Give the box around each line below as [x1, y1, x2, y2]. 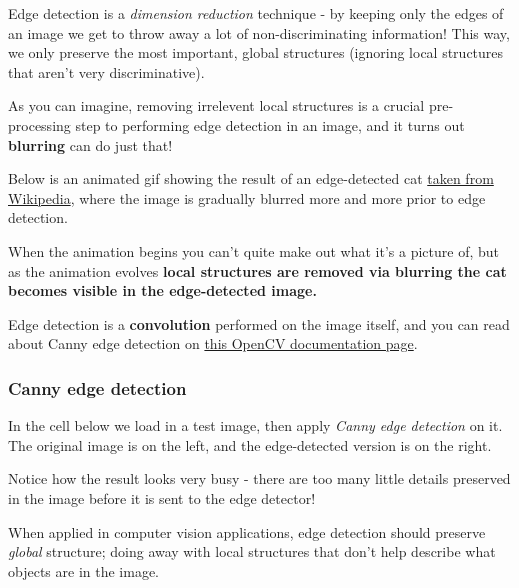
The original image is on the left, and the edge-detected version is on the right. [8, 434, 492, 455]
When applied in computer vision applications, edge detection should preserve [8, 521, 486, 542]
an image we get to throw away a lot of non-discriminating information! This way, [8, 22, 510, 43]
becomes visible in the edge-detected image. [8, 280, 317, 301]
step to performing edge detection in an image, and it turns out [75, 114, 465, 135]
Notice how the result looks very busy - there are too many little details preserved [8, 468, 511, 489]
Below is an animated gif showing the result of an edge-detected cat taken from [8, 168, 494, 189]
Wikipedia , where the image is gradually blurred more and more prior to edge [8, 187, 486, 208]
